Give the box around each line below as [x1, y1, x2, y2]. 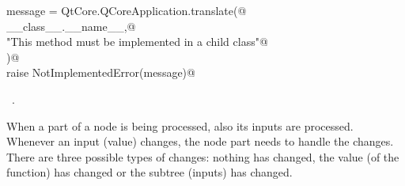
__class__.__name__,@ [6, 17, 136, 34]
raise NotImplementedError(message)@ [6, 64, 195, 81]
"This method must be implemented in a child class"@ [6, 33, 268, 50]
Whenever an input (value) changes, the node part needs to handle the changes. [6, 133, 394, 150]
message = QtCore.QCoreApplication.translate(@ [6, 2, 247, 18]
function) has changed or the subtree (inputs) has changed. [6, 164, 293, 180]
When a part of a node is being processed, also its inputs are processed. [6, 117, 354, 134]
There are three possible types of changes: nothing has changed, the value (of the [6, 148, 399, 165]
